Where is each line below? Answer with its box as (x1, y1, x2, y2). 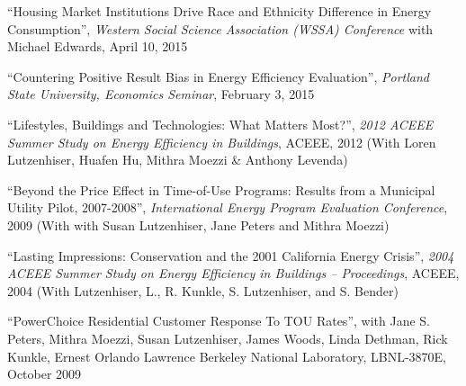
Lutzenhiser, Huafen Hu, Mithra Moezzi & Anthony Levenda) (7, 150, 348, 169)
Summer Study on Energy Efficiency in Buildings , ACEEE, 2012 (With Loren (7, 132, 436, 151)
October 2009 (7, 364, 82, 383)
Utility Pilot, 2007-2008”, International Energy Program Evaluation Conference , (7, 198, 448, 217)
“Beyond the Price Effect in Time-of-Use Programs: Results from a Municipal (7, 180, 435, 199)
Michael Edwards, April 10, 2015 (7, 37, 188, 56)
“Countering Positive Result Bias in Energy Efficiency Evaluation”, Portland (7, 67, 430, 85)
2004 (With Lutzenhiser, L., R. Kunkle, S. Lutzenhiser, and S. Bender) (7, 281, 399, 300)
